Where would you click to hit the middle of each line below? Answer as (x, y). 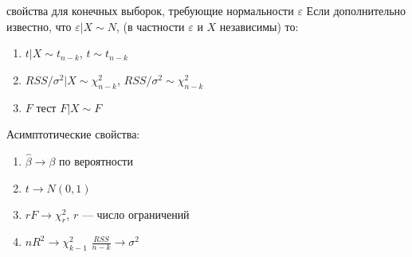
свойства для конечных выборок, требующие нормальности (150, 10)
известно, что (39, 26)
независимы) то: (259, 26)
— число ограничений (135, 214)
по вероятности (96, 160)
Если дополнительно (356, 10)
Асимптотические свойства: (73, 134)
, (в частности (151, 26)
